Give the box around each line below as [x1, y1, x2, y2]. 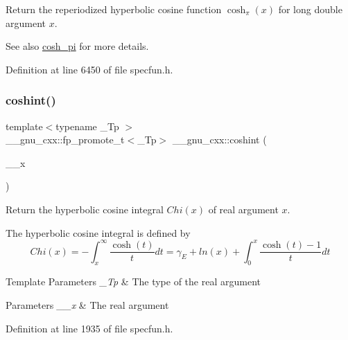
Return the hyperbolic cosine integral [6, 202, 164, 216]
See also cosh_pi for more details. [6, 39, 149, 53]
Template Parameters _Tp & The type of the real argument [6, 274, 261, 289]
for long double [278, 2, 342, 16]
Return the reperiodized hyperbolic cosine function [6, 2, 222, 16]
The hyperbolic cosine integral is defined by [6, 225, 191, 240]
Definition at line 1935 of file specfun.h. [6, 321, 173, 335]
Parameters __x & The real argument [6, 298, 169, 312]
